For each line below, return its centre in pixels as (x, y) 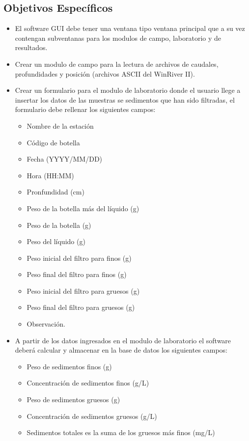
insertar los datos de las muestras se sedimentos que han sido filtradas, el (125, 99)
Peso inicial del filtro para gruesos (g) (83, 290)
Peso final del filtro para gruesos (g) (81, 307)
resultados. (31, 47)
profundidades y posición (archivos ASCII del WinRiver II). (105, 73)
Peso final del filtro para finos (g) (77, 274)
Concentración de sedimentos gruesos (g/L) (92, 416)
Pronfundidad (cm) (55, 192)
